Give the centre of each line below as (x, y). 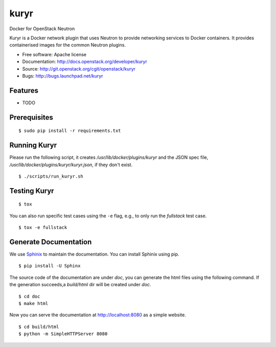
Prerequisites (31, 117)
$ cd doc (29, 296)
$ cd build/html (39, 327)
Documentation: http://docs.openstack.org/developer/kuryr (85, 62)
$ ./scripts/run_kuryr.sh (51, 176)
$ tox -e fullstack (43, 228)
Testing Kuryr (32, 191)
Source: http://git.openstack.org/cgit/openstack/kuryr (79, 68)
